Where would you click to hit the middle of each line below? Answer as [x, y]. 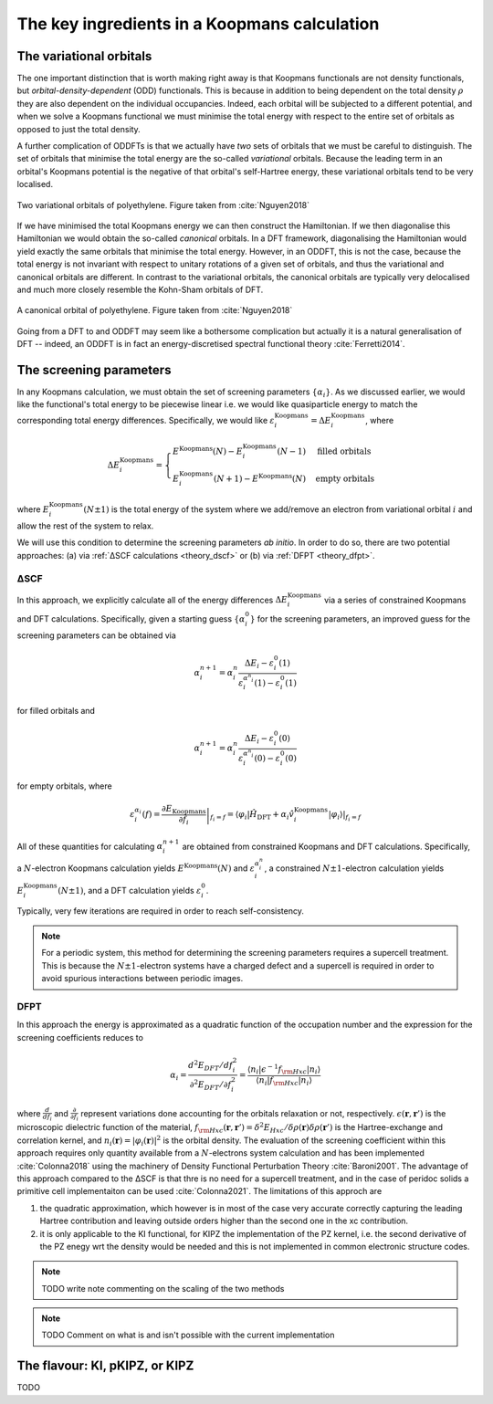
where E [33, 509]
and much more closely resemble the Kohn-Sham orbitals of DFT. [140, 289]
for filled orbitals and [56, 711]
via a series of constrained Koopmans [395, 600]
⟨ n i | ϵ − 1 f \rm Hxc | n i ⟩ [284, 1069]
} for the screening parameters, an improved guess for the [360, 619]
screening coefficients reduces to [80, 1037]
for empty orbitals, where [65, 786]
